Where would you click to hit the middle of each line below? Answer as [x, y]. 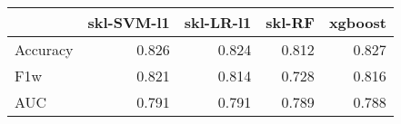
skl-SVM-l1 [129, 22]
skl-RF [290, 22]
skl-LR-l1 [218, 22]
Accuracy [44, 49]
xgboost [357, 22]
